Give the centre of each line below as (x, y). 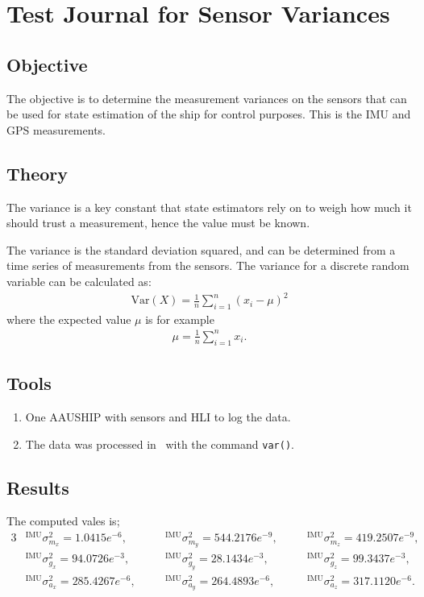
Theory (37, 173)
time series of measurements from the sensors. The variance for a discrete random (208, 265)
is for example (180, 319)
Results (38, 487)
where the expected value (69, 319)
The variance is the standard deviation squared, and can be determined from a (201, 249)
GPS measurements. (56, 129)
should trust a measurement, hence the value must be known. (158, 223)
